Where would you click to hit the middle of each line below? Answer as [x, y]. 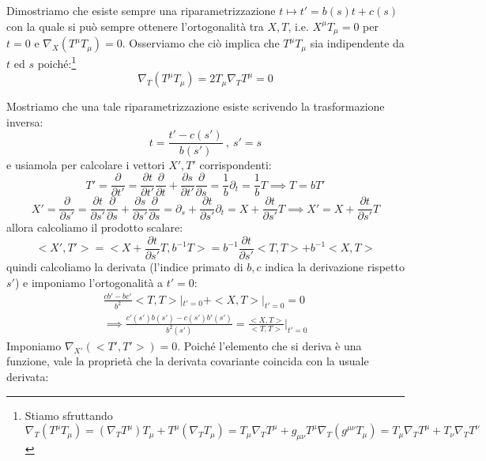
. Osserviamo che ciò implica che [201, 43]
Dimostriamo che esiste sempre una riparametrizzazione [141, 10]
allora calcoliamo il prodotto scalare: [95, 227]
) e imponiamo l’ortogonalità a [89, 282]
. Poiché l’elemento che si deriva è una [269, 345]
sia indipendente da [357, 43]
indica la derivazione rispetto [335, 266]
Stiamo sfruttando [69, 415]
